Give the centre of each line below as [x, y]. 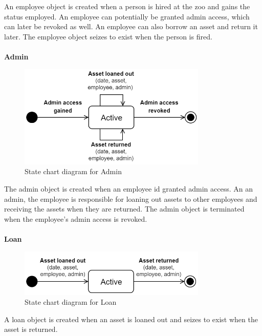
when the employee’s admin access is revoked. [76, 218]
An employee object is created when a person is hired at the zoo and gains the [127, 6]
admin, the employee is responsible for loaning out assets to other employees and [131, 198]
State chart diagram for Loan [71, 302]
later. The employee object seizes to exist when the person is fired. [108, 36]
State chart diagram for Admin [73, 171]
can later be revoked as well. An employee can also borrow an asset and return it [131, 26]
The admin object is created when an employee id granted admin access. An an [128, 188]
